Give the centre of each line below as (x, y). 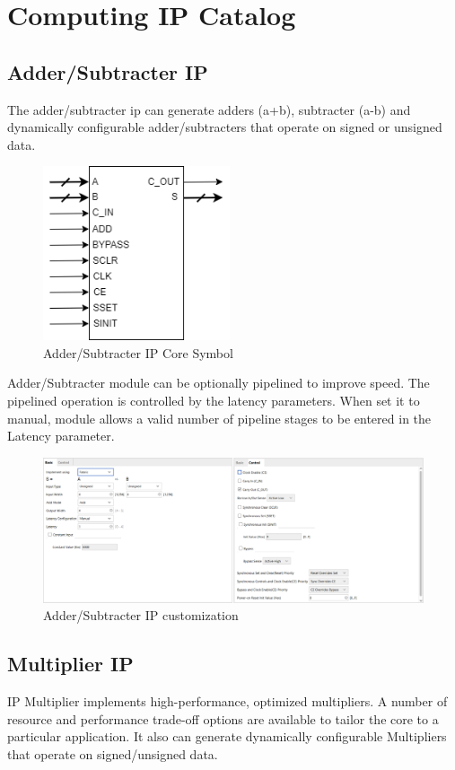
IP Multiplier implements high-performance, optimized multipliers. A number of (227, 701)
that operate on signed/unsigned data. (113, 753)
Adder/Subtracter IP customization (141, 615)
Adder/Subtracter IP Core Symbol (138, 352)
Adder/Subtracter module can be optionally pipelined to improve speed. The (219, 383)
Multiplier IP (70, 664)
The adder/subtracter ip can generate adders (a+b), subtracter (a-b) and (209, 109)
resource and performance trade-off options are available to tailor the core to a (223, 718)
